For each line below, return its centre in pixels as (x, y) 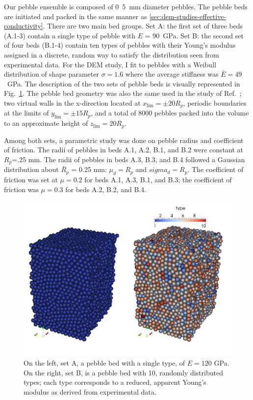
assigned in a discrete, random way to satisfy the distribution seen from (112, 54)
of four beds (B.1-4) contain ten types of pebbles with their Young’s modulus (120, 45)
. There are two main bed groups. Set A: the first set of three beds (143, 26)
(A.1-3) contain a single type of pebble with (70, 35)
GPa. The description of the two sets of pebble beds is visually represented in (124, 83)
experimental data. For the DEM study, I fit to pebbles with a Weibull (110, 64)
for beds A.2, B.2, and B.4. (106, 189)
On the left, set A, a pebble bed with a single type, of (104, 363)
